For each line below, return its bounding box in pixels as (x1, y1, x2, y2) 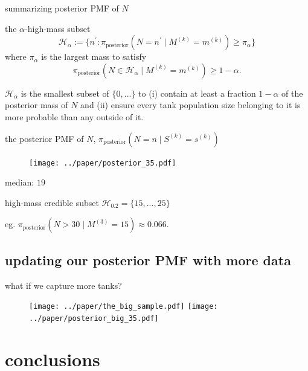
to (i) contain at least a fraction (138, 86, 256, 99)
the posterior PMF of (5, 132, 84, 144)
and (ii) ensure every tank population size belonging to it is (80, 98, 301, 111)
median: (5, 176, 34, 189)
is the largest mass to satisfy (41, 50, 147, 63)
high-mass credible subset (5, 196, 99, 208)
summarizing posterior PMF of (5, 2, 119, 14)
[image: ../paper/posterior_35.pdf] (29, 158, 176, 167)
